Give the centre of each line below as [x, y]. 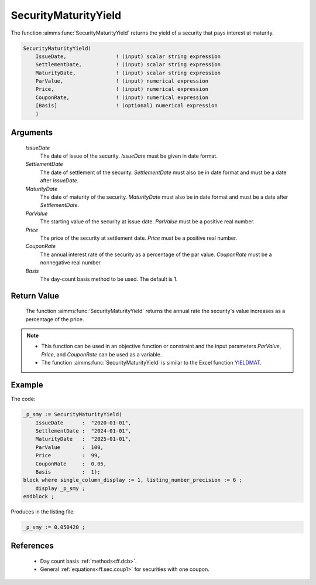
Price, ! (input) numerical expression [122, 89]
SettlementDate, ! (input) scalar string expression [128, 65]
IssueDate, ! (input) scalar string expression [128, 56]
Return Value [35, 296]
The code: [23, 399]
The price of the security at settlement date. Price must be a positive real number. [139, 238]
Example [27, 385]
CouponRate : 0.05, [71, 464]
